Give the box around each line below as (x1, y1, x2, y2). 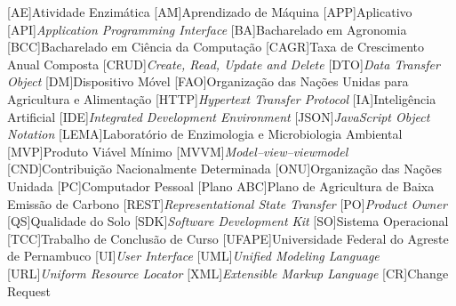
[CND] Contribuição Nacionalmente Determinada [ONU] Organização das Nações (7, 159, 443, 178)
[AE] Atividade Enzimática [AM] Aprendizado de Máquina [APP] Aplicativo (7, 3, 412, 20)
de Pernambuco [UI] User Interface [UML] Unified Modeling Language (7, 246, 380, 265)
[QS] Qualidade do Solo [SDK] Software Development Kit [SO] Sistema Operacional (7, 212, 449, 230)
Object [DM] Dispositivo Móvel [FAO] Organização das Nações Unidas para (7, 72, 409, 91)
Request (7, 281, 51, 300)
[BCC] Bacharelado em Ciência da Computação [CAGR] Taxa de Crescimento (7, 37, 425, 56)
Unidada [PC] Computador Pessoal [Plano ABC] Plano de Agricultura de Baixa (7, 176, 435, 195)
